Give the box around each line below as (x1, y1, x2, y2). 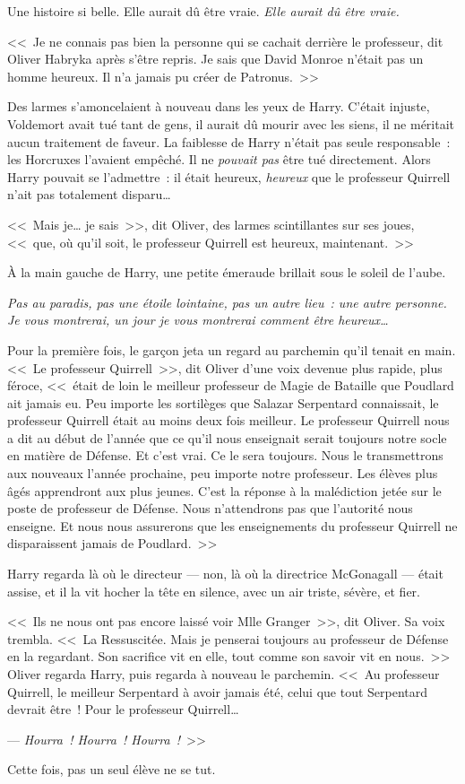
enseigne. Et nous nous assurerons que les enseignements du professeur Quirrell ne (7, 516, 458, 535)
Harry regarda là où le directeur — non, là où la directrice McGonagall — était (7, 564, 443, 583)
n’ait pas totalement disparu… (7, 185, 171, 204)
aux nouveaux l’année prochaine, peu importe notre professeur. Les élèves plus (7, 464, 438, 483)
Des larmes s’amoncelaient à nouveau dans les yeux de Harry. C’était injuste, (7, 97, 430, 116)
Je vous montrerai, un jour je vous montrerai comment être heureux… (7, 310, 389, 329)
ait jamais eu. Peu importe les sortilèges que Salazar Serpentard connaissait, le (7, 393, 439, 412)
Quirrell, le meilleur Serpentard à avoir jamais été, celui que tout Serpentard (7, 682, 428, 701)
